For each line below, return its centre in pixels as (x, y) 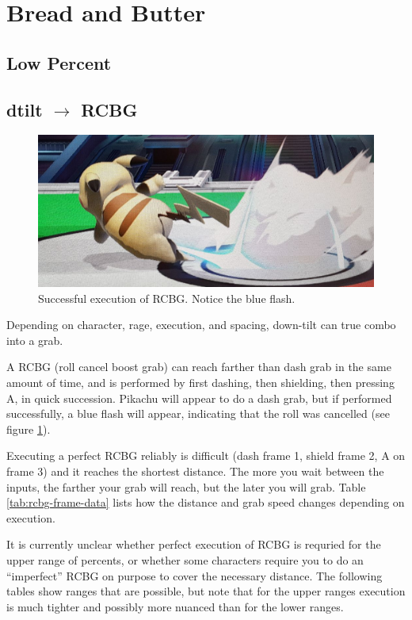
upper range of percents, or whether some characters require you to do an (185, 559)
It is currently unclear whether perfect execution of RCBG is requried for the (194, 544)
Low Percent (59, 62)
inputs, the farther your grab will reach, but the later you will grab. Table (186, 486)
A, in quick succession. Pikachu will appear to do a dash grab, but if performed (199, 398)
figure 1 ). (29, 429)
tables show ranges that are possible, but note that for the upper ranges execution (206, 591)
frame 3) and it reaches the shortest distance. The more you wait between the (195, 471)
